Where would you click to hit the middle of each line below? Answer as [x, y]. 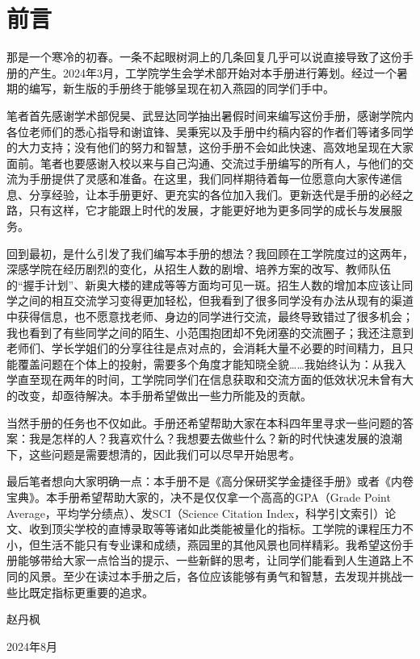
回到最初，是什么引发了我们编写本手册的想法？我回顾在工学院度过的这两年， [210, 253]
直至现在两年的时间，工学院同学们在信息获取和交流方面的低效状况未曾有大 [215, 380]
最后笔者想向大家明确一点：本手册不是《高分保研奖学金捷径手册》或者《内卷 [210, 481]
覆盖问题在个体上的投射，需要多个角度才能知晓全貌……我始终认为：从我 [206, 363]
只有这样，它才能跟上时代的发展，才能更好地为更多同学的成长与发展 [210, 210]
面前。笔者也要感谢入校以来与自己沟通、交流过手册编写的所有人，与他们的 [204, 163]
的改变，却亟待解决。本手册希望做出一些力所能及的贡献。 [159, 395]
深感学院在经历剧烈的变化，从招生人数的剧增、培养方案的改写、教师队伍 [199, 269]
